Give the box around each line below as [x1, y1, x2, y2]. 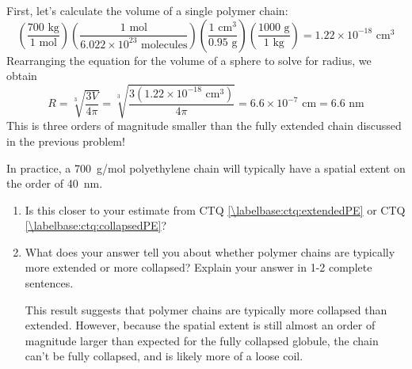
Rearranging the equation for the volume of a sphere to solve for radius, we [6, 51, 372, 68]
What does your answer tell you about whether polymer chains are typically [25, 243, 395, 260]
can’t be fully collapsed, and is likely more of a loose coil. [25, 348, 303, 364]
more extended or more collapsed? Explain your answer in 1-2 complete [25, 259, 372, 276]
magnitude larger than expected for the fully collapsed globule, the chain [25, 332, 379, 348]
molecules [141, 39, 188, 51]
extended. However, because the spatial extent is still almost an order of [25, 317, 376, 333]
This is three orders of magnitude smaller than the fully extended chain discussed [6, 117, 402, 134]
